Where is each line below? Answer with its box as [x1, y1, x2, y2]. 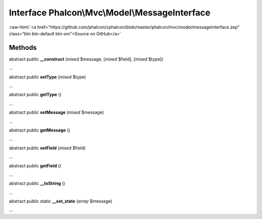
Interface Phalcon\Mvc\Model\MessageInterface [9, 7, 211, 18]
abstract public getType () [9, 92, 62, 98]
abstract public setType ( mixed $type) [9, 74, 86, 80]
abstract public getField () [9, 162, 62, 169]
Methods [9, 44, 37, 52]
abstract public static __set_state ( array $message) [9, 198, 113, 204]
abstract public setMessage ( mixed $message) [9, 109, 104, 116]
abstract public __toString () [9, 180, 65, 186]
